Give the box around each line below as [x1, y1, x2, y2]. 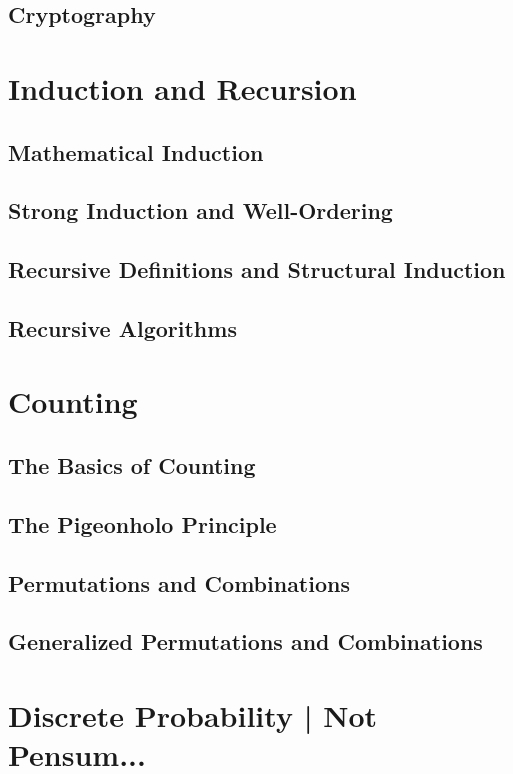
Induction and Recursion [8, 67, 357, 108]
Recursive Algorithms [8, 312, 237, 343]
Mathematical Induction [8, 136, 264, 167]
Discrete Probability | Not [8, 694, 378, 735]
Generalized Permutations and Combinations [8, 626, 483, 657]
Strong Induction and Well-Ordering [8, 195, 393, 226]
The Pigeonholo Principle [8, 508, 277, 539]
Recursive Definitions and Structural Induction [8, 254, 506, 285]
